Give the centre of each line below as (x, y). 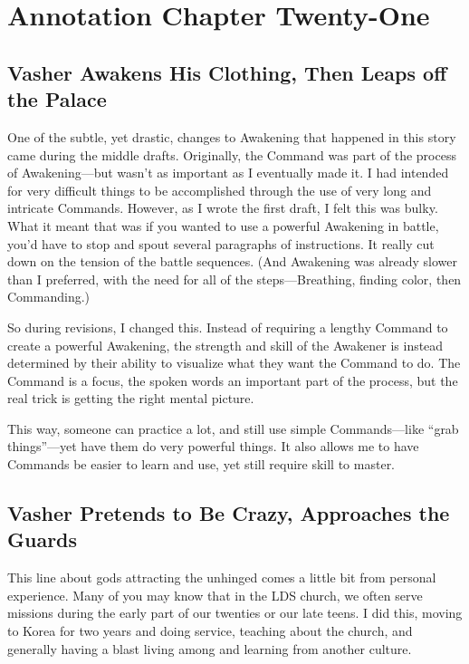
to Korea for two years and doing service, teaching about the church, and (210, 631)
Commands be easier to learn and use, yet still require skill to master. (201, 464)
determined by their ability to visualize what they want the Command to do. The (234, 363)
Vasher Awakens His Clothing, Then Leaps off (227, 72)
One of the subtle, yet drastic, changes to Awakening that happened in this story (232, 136)
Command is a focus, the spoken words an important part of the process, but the (233, 380)
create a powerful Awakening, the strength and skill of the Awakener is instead (225, 345)
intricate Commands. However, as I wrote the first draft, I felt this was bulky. (223, 208)
